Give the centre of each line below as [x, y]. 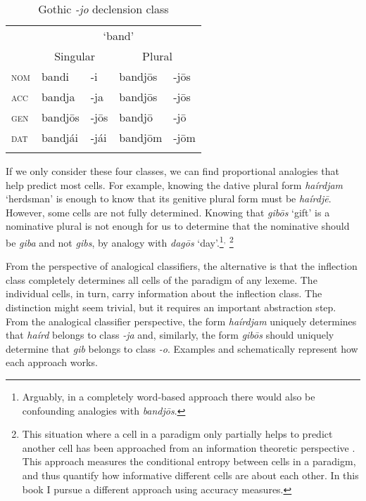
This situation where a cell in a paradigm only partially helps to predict [177, 434]
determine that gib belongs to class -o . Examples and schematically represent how [182, 348]
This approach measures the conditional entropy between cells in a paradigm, [189, 461]
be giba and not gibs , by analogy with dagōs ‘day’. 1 [115, 241]
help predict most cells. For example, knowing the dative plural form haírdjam [175, 184]
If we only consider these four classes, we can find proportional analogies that [172, 171]
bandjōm [141, 137]
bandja [58, 97]
